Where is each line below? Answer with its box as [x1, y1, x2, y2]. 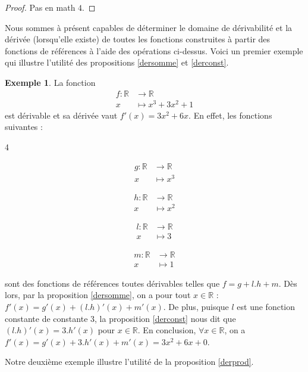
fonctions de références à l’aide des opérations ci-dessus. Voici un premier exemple [5, 44, 303, 57]
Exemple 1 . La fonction [5, 76, 96, 88]
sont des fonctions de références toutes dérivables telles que [5, 277, 220, 289]
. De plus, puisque [163, 300, 229, 313]
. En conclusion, [137, 324, 196, 336]
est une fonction [237, 300, 296, 313]
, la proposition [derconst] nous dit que [95, 312, 236, 324]
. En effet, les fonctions [188, 108, 272, 121]
